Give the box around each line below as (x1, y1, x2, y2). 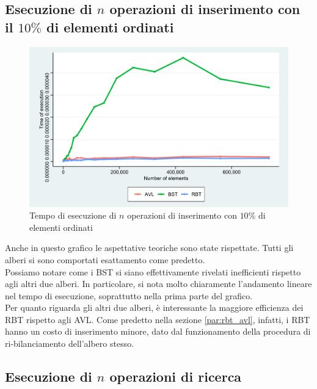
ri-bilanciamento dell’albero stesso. (5, 337, 134, 350)
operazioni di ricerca (109, 367, 242, 386)
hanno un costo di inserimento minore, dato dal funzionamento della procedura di (5, 325, 311, 338)
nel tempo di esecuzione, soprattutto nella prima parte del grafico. (5, 289, 253, 302)
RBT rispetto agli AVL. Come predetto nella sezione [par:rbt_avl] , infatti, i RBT (5, 313, 310, 325)
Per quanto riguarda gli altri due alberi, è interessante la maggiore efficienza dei (5, 301, 304, 314)
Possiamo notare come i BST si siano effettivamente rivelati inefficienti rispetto (5, 265, 301, 278)
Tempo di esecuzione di (29, 209, 117, 222)
